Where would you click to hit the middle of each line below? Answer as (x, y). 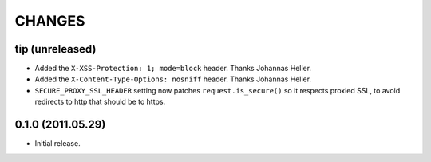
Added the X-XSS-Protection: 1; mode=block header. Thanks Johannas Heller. (173, 69)
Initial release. (57, 144)
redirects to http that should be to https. (100, 102)
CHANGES (50, 21)
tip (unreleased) (55, 49)
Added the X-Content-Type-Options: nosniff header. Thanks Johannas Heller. (173, 79)
